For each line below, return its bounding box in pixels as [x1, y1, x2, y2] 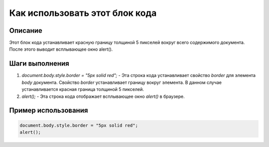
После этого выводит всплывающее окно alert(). [9, 46, 113, 52]
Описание [9, 26, 42, 35]
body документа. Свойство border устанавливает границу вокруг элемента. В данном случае [21, 79, 222, 85]
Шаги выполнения [9, 60, 69, 68]
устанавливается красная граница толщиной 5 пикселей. [21, 86, 144, 92]
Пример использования [9, 106, 88, 115]
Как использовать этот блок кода [9, 7, 157, 18]
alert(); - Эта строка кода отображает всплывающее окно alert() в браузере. [21, 93, 185, 99]
